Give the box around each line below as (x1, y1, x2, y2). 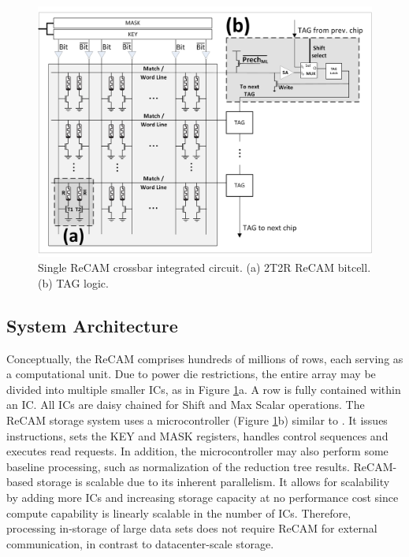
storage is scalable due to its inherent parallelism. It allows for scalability (36, 473, 390, 490)
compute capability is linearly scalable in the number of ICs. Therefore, (6, 504, 351, 521)
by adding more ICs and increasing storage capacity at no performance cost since (6, 488, 399, 505)
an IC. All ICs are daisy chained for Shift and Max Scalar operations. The (6, 396, 365, 413)
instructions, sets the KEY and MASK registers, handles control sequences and (6, 427, 389, 444)
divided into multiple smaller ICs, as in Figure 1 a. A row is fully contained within (6, 381, 401, 397)
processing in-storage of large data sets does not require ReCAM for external (6, 520, 377, 537)
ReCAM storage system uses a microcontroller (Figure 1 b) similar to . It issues (6, 411, 388, 428)
